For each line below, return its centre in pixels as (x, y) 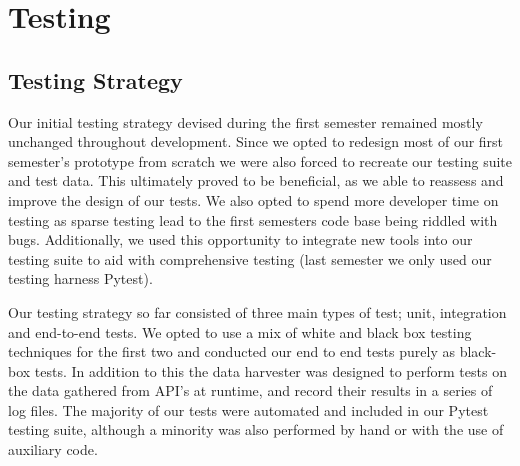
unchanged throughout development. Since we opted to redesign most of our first (256, 141)
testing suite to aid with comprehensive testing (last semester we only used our (250, 258)
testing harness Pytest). (80, 278)
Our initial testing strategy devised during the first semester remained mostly (245, 121)
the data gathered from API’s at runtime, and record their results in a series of (250, 390)
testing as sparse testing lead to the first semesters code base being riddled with (253, 219)
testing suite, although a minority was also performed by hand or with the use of (256, 429)
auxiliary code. (53, 449)
